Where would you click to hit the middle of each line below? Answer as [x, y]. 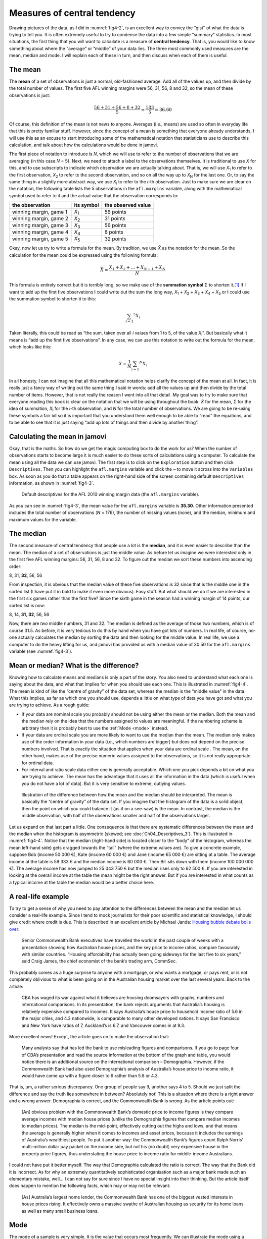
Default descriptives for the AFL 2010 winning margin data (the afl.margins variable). [111, 494]
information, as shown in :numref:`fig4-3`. [52, 483]
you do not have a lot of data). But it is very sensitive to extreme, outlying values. [104, 784]
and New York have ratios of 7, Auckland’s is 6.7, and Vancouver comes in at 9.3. [103, 1025]
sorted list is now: [27, 605]
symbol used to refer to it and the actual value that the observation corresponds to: [94, 195]
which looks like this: [30, 346]
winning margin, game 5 [40, 239]
